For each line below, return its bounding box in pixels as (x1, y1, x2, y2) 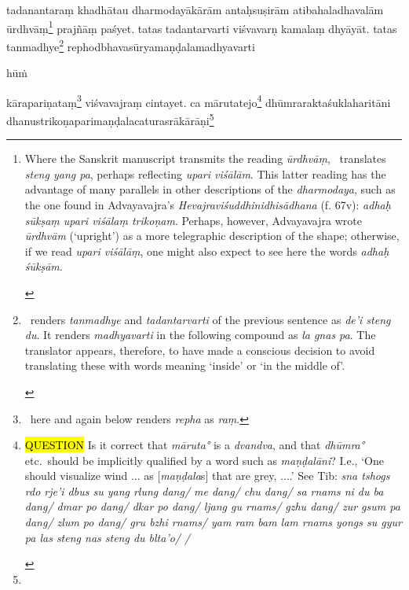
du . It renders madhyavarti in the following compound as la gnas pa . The (24, 326, 376, 343)
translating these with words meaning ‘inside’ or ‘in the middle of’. (24, 357, 345, 374)
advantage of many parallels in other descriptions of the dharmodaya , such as (24, 181, 396, 197)
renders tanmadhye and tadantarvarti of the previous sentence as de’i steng (30, 311, 391, 327)
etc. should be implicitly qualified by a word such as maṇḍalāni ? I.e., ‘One (24, 452, 384, 468)
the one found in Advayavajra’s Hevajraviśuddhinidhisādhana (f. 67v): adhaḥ (24, 196, 391, 212)
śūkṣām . (24, 258, 63, 275)
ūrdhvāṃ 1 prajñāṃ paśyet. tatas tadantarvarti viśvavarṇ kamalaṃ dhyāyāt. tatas (6, 17, 397, 36)
